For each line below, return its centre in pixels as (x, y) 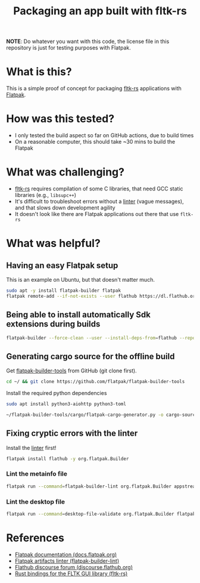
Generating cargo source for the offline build (90, 356)
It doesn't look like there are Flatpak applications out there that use (97, 214)
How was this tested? (60, 119)
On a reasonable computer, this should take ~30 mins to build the (95, 142)
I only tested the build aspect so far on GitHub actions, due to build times (104, 135)
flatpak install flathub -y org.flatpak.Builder (68, 459)
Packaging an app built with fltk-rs (100, 11)
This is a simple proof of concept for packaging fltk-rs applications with (94, 88)
